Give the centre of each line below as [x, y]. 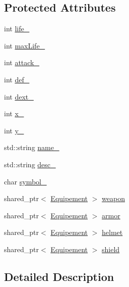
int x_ [14, 113]
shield [111, 249]
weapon [113, 198]
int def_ [17, 79]
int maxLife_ [25, 45]
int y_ [14, 130]
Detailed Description [59, 276]
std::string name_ [32, 147]
